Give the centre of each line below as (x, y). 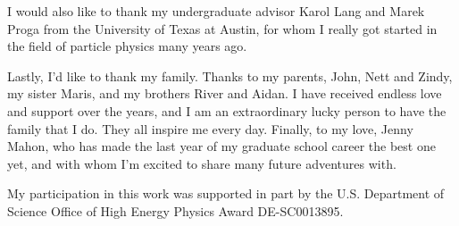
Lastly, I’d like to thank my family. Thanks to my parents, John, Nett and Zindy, (230, 75)
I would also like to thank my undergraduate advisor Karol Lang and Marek (216, 11)
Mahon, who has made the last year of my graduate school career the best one (221, 146)
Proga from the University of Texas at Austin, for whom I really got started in (222, 28)
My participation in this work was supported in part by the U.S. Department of (226, 193)
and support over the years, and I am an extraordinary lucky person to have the (227, 110)
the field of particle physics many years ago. (127, 46)
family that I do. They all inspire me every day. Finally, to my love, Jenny (210, 128)
